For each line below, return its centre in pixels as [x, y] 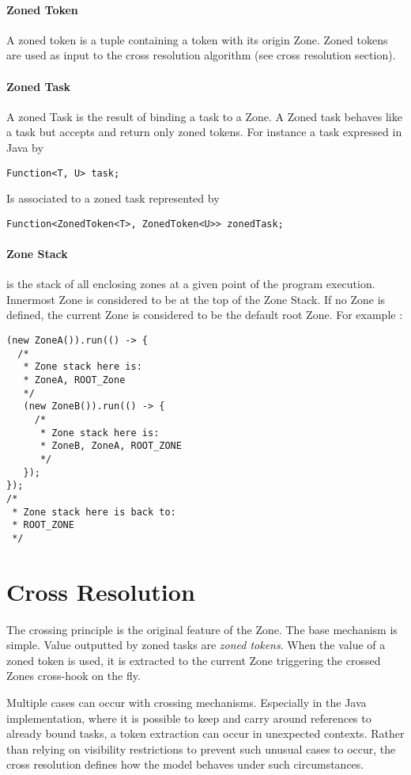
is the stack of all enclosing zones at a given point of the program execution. [191, 284]
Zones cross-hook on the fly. [74, 676]
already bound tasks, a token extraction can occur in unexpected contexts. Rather [205, 733]
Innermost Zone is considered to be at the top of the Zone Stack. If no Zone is [196, 299]
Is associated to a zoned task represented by [113, 198]
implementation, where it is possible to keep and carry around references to [189, 718]
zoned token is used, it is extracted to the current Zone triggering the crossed [194, 660]
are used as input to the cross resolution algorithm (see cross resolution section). [201, 55]
